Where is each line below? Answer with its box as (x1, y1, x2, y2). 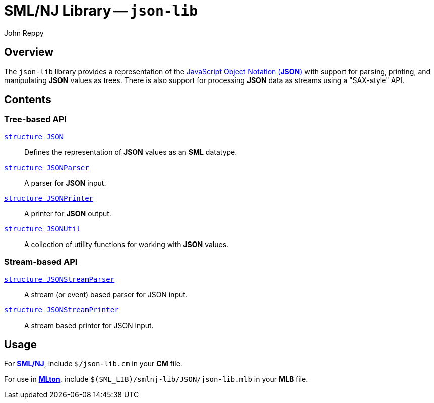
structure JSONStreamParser (4, 275, 115, 283)
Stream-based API (4, 257, 78, 267)
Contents (4, 93, 51, 106)
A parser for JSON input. (24, 178, 106, 187)
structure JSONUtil (4, 224, 81, 233)
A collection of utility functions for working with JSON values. (24, 239, 229, 249)
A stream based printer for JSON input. (24, 320, 154, 330)
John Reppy (4, 28, 44, 37)
